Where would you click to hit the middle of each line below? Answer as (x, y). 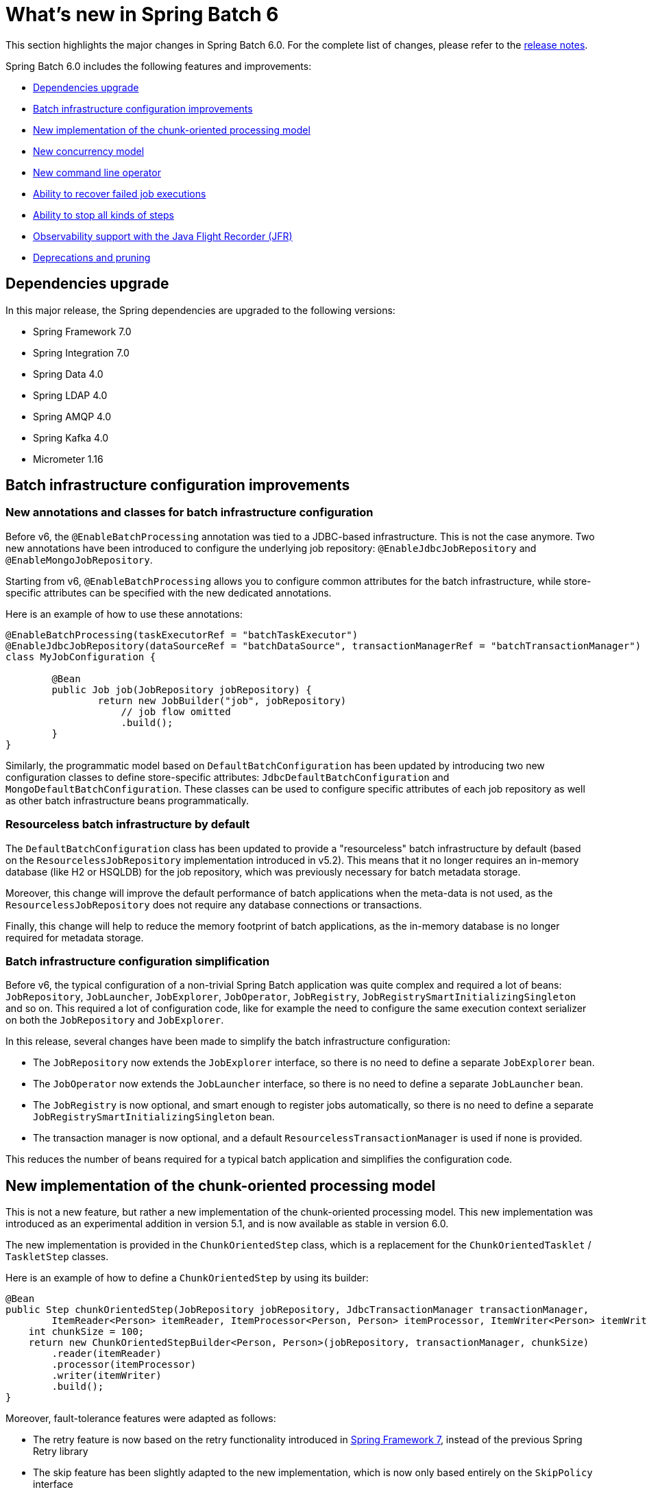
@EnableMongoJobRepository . (79, 559)
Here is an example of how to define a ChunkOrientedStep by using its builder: (187, 1278)
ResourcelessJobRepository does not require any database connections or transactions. (214, 904)
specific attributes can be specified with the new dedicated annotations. (169, 592)
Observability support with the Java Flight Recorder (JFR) (163, 236)
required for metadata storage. (75, 937)
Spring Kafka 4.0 (71, 437)
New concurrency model (89, 151)
